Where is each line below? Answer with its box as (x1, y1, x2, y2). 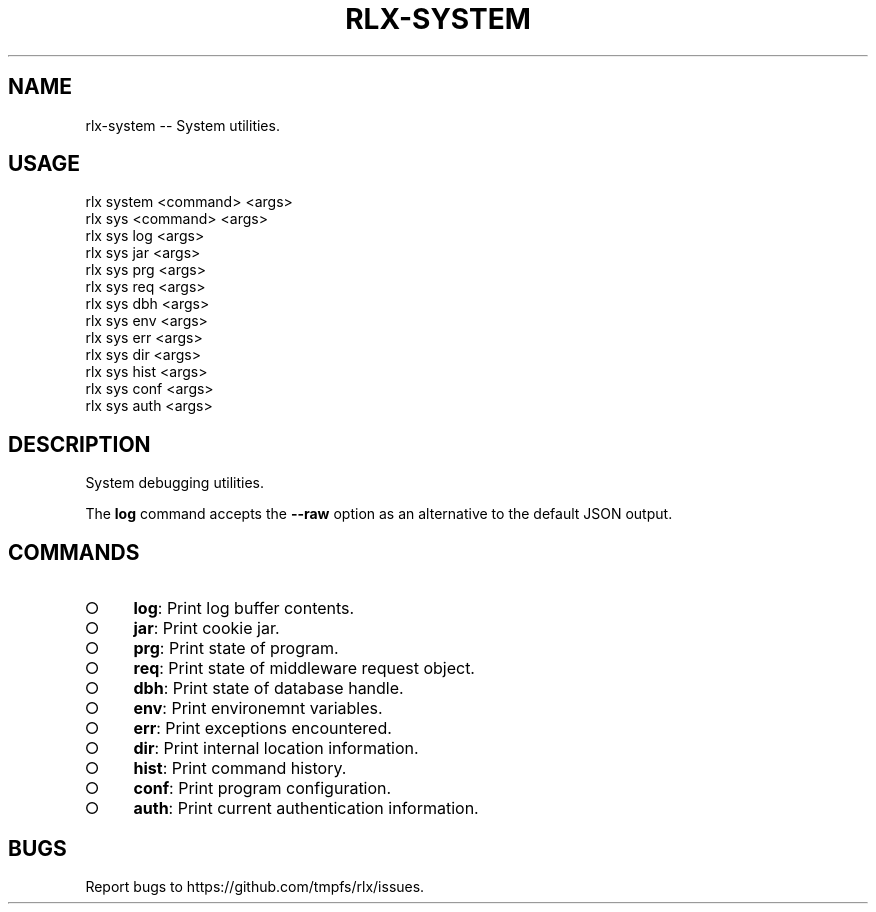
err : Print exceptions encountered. (133, 718, 392, 739)
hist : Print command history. (133, 758, 347, 779)
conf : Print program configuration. (133, 778, 392, 799)
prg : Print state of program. (133, 638, 339, 659)
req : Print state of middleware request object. (133, 658, 475, 679)
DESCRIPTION (8, 431, 151, 457)
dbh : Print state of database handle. (133, 678, 404, 699)
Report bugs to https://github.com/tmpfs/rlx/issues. (85, 877, 425, 895)
